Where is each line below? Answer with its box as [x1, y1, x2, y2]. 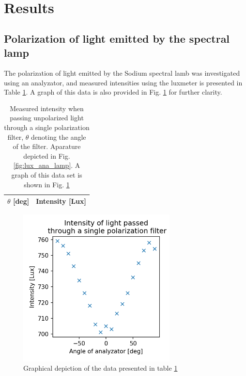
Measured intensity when [10, 103, 84, 113]
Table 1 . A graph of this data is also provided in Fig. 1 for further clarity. [4, 87, 222, 97]
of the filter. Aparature [13, 141, 81, 151]
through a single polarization [4, 122, 90, 132]
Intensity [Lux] [36, 196, 86, 206]
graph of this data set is [11, 169, 82, 180]
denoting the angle [31, 131, 86, 142]
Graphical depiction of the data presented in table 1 [23, 363, 178, 373]
